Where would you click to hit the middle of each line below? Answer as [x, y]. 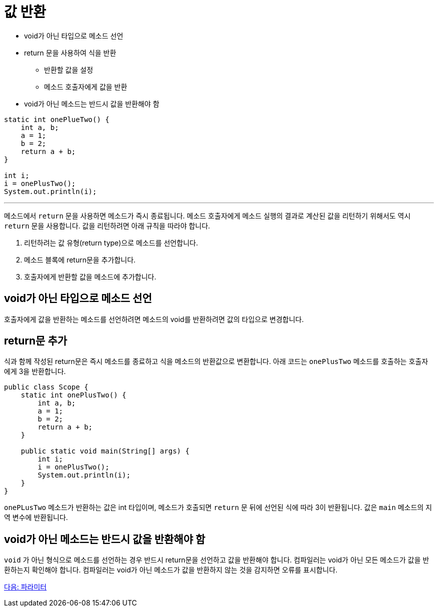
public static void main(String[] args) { [105, 451]
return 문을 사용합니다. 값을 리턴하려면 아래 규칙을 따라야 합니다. [107, 225]
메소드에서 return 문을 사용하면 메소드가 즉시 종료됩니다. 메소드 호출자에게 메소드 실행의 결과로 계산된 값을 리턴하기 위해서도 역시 [207, 215]
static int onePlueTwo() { [57, 119]
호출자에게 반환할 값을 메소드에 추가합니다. [90, 276]
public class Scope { [46, 387]
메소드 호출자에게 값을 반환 [86, 86]
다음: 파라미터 [25, 587]
